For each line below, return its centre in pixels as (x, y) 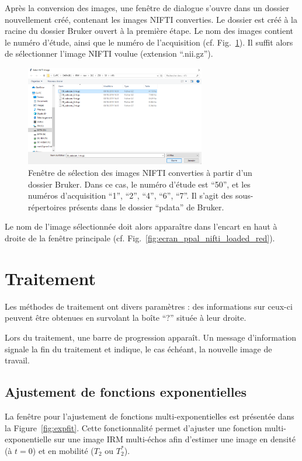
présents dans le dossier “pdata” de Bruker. (146, 207)
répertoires (47, 207)
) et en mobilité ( (63, 450)
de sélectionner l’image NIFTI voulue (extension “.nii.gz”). (109, 53)
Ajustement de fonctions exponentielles (126, 392)
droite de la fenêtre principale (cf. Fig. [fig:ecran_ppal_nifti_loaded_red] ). (140, 238)
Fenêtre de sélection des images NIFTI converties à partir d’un (140, 173)
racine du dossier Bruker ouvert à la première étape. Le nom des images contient (149, 31)
